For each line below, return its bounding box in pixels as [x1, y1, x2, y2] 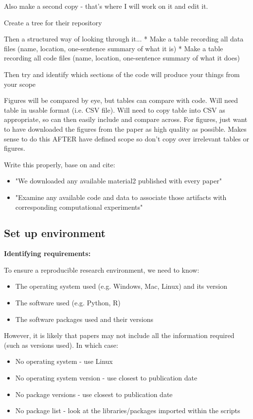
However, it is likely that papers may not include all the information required [4, 330, 235, 340]
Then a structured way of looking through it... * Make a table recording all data [4, 34, 244, 44]
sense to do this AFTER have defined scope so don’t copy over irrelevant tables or [4, 133, 249, 143]
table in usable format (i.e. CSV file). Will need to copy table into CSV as [4, 104, 225, 115]
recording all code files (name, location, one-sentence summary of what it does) [4, 53, 240, 63]
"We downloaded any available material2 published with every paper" [15, 176, 222, 186]
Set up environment [4, 225, 106, 240]
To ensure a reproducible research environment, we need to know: [4, 264, 199, 275]
